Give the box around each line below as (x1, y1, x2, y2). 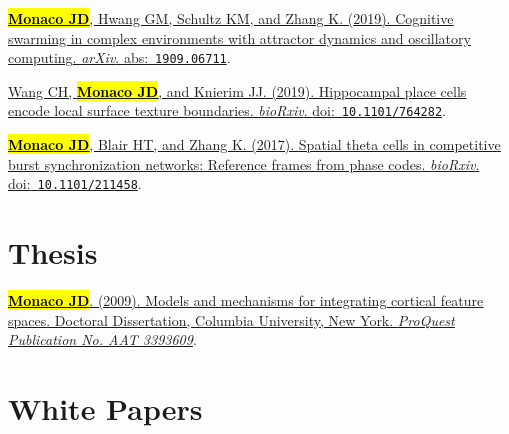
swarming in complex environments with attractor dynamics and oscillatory (8, 27, 471, 48)
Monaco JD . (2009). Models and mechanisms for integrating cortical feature (8, 290, 484, 311)
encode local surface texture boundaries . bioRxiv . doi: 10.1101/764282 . (8, 100, 446, 121)
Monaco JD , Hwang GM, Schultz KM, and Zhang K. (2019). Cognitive (8, 8, 454, 28)
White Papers (8, 388, 203, 429)
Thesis (8, 232, 98, 273)
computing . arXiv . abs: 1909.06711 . (8, 47, 231, 68)
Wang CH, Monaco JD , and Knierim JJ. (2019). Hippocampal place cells (8, 80, 467, 101)
